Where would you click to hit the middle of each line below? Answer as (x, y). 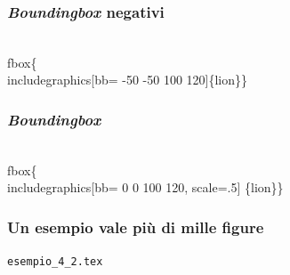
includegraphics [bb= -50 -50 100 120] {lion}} (128, 80)
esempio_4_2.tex (55, 262)
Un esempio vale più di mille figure (136, 226)
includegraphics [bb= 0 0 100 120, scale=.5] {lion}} (145, 187)
